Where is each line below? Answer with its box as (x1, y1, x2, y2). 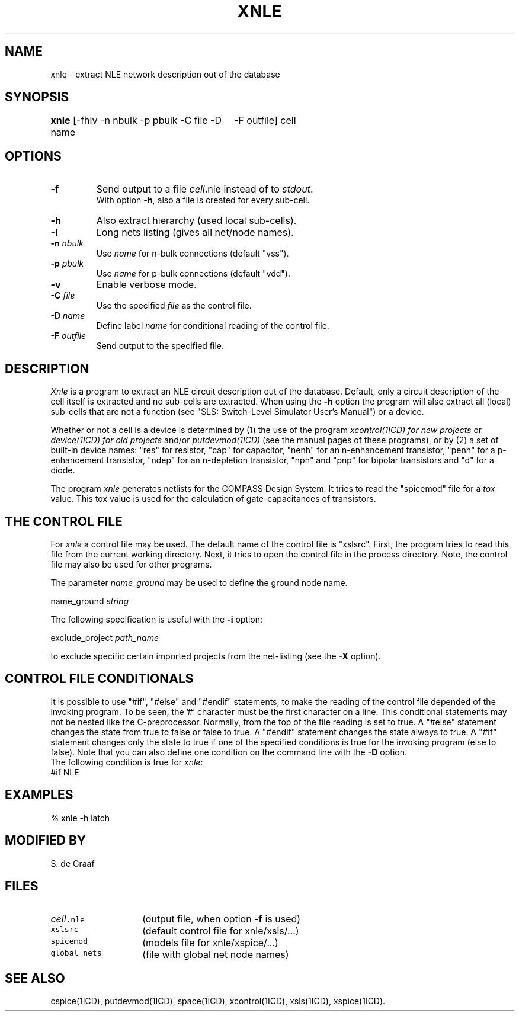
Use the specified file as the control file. (96, 300, 252, 311)
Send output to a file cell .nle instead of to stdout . (96, 183, 313, 195)
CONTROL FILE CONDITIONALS (5, 671, 194, 687)
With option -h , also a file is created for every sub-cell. (96, 195, 310, 206)
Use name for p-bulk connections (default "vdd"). (96, 268, 290, 279)
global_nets (50, 948, 102, 958)
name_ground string (50, 595, 129, 606)
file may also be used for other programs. (50, 559, 212, 569)
